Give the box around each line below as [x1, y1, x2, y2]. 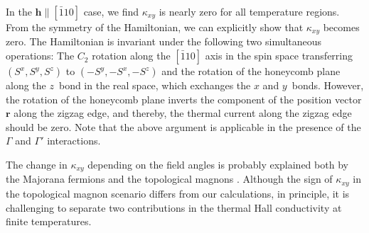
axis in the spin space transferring [205, 48, 353, 63]
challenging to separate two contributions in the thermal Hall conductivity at [6, 200, 342, 215]
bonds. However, [292, 78, 364, 93]
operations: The [6, 48, 75, 63]
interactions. [47, 133, 101, 148]
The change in [6, 157, 68, 172]
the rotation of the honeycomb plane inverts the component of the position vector [6, 91, 362, 106]
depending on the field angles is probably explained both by [87, 157, 348, 172]
